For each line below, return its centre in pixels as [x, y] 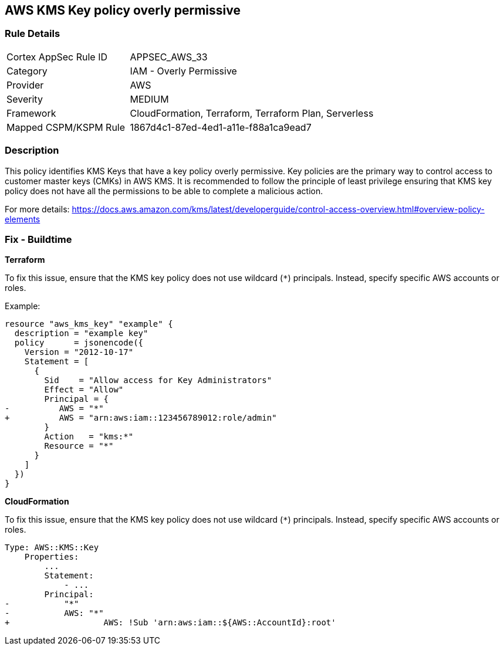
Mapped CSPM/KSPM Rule [66, 127]
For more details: [37, 209]
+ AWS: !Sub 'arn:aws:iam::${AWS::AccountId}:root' [170, 623]
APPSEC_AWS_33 [169, 57]
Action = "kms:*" [89, 437]
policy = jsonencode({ [79, 343]
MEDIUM [149, 99]
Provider [25, 85]
